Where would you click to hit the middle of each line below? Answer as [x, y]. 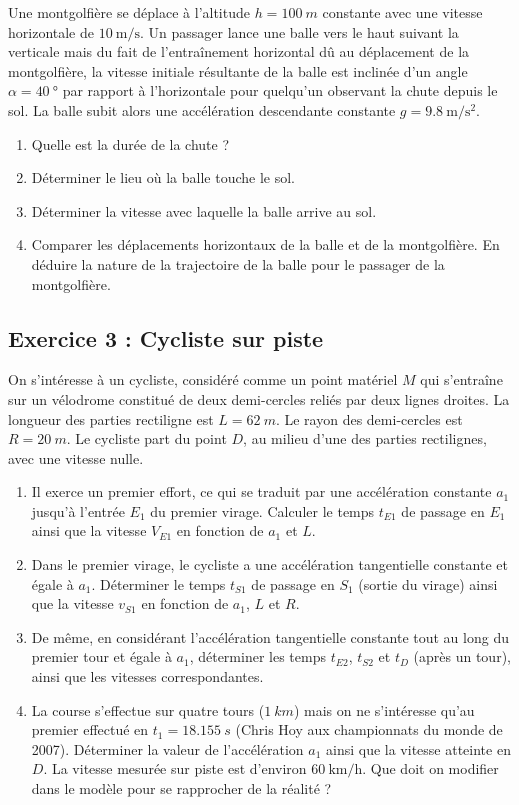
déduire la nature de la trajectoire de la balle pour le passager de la [238, 263]
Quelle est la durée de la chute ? [130, 143]
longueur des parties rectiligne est [111, 418]
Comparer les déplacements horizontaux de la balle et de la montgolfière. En [265, 244]
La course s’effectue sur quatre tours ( [148, 709]
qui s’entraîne [461, 379]
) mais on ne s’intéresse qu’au [384, 709]
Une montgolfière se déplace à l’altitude [129, 12]
